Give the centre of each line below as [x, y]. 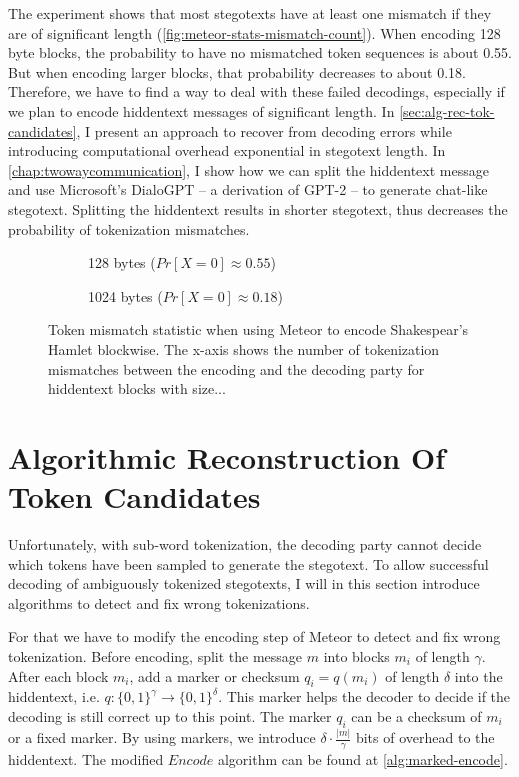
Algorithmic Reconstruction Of [226, 456]
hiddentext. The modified [86, 758]
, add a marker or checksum [214, 675]
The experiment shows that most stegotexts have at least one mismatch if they [250, 13]
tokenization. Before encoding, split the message [155, 655]
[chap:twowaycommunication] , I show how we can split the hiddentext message [248, 169]
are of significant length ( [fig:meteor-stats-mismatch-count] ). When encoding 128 [254, 32]
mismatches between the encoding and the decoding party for [236, 368]
